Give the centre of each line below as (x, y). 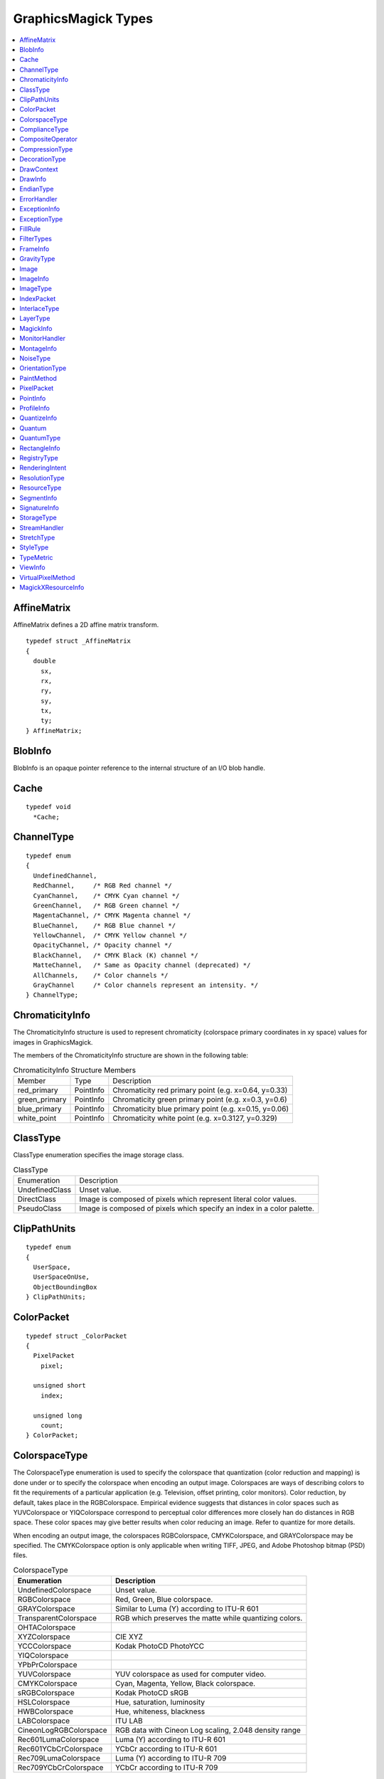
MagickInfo (36, 328)
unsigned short (59, 1385)
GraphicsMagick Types (83, 19)
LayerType (35, 318)
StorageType (38, 518)
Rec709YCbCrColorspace (60, 1768)
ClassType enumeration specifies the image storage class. (98, 1155)
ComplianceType (44, 130)
